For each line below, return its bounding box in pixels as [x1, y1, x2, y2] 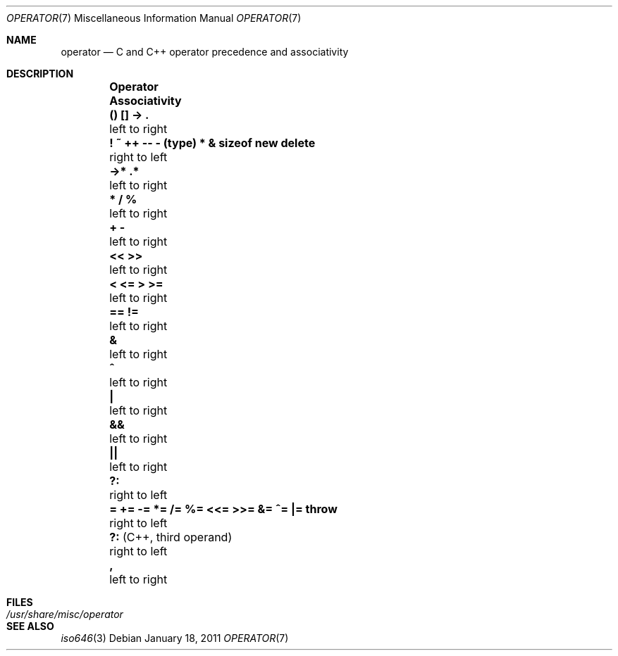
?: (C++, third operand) [109, 530, 233, 544]
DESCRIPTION [6, 68, 74, 80]
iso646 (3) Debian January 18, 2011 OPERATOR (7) [61, 632, 289, 644]
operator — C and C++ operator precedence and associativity [61, 46, 349, 58]
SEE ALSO [6, 620, 54, 632]
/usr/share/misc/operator [6, 608, 123, 620]
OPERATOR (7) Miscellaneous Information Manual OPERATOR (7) [6, 12, 302, 24]
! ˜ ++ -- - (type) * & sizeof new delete [109, 136, 316, 150]
